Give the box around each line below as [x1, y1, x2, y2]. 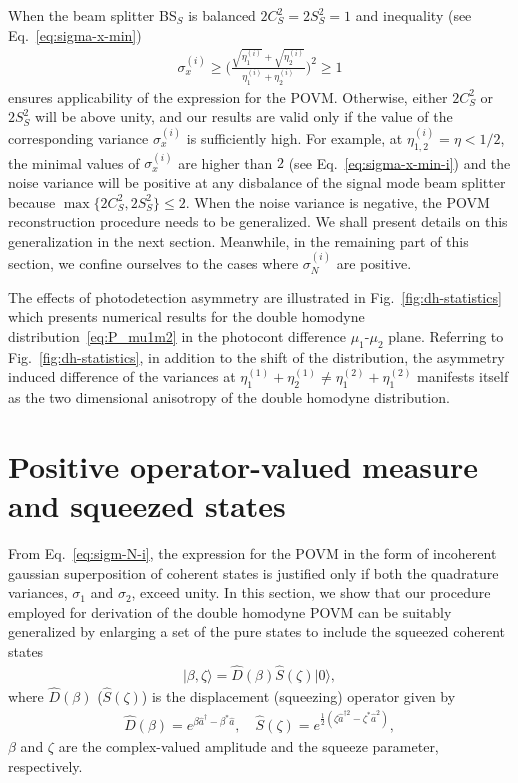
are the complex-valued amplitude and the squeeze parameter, [58, 736, 439, 757]
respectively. [8, 755, 83, 776]
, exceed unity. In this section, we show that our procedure [131, 582, 491, 603]
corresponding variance [8, 127, 149, 148]
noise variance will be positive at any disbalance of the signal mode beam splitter [8, 171, 506, 192]
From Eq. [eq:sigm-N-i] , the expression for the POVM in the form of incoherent [8, 543, 497, 563]
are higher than [178, 152, 273, 173]
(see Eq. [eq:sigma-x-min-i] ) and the [288, 152, 511, 173]
